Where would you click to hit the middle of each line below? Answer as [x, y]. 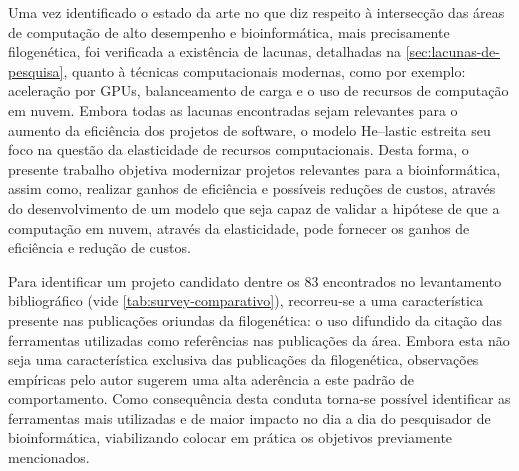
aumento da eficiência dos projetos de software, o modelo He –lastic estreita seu [249, 129]
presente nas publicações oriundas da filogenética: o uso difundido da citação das [255, 319]
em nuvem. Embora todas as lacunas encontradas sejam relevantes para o [233, 109]
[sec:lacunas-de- [452, 51]
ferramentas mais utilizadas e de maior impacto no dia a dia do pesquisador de [249, 417]
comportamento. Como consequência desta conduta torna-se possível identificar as [259, 398]
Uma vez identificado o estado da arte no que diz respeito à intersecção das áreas [256, 12]
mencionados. [49, 457]
